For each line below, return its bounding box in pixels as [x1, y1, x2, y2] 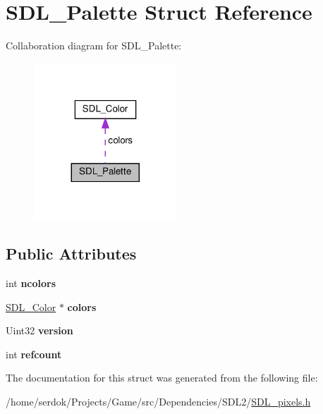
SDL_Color [6, 299, 56, 314]
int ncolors [6, 275, 56, 290]
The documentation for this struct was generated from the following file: [6, 370, 318, 385]
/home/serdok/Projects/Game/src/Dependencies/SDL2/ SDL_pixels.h [6, 394, 311, 408]
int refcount [6, 346, 62, 361]
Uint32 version [6, 323, 73, 338]
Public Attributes [6, 243, 137, 264]
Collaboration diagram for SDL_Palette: [6, 38, 182, 53]
